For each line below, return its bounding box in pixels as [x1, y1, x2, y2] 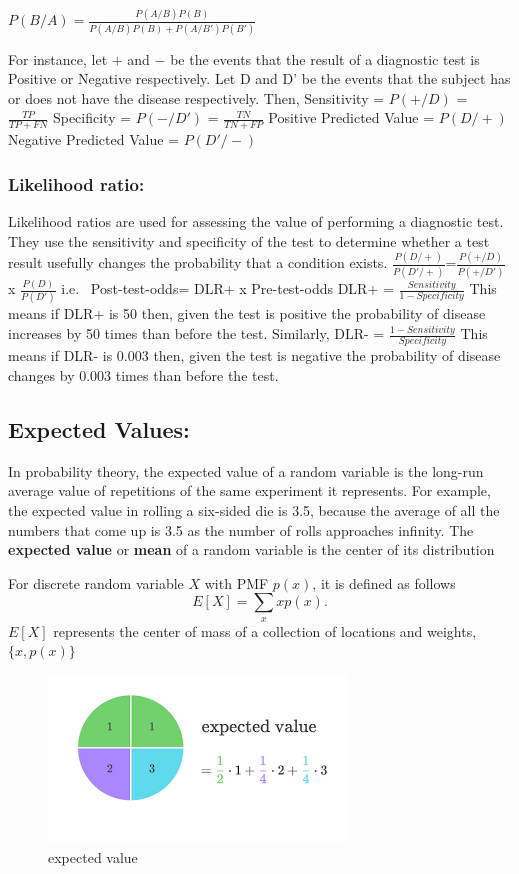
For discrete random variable [8, 572, 184, 593]
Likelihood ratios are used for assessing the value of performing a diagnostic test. [8, 211, 504, 232]
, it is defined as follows [312, 572, 456, 593]
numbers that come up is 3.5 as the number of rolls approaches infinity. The [8, 519, 474, 540]
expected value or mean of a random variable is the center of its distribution [8, 539, 495, 560]
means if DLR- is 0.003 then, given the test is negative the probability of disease [8, 345, 501, 366]
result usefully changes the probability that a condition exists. [8, 252, 388, 273]
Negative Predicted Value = [8, 129, 179, 150]
